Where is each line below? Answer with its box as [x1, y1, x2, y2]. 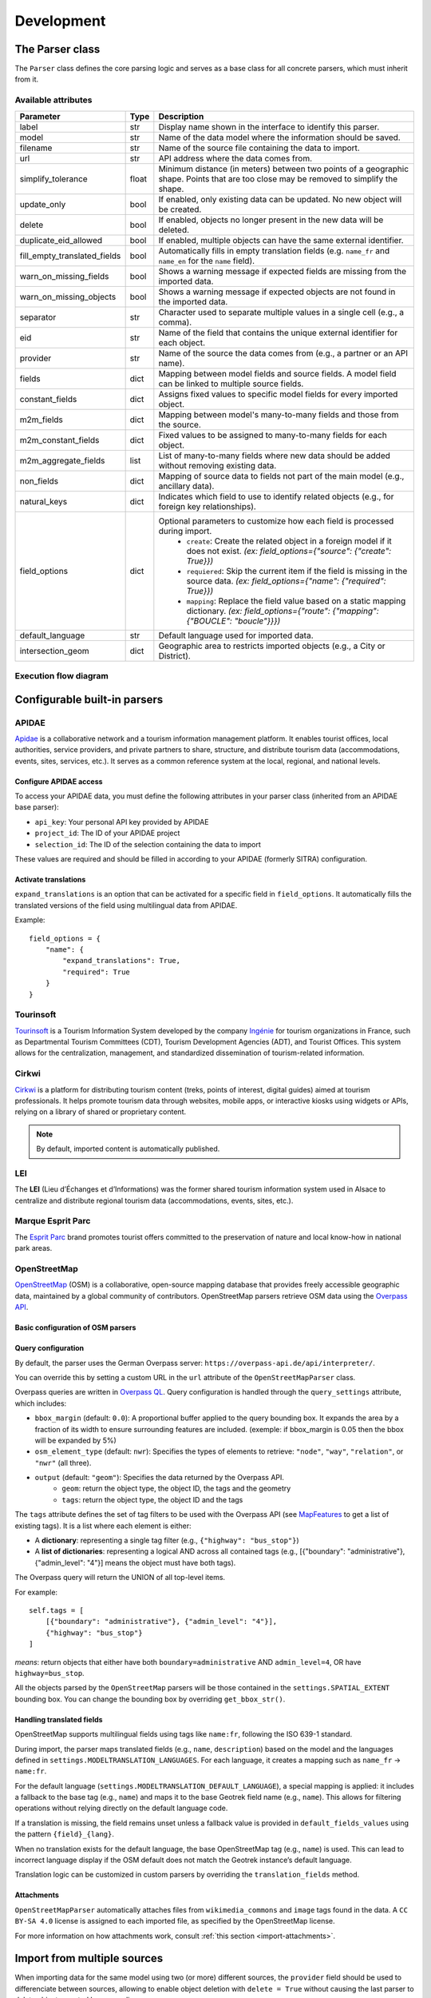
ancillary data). [158, 480, 215, 492]
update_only [19, 198, 66, 209]
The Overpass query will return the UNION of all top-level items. [14, 1573, 226, 1582]
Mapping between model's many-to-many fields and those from [158, 408, 399, 420]
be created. [158, 204, 202, 215]
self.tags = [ [29, 1606, 84, 1614]
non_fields [19, 476, 59, 487]
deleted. [158, 224, 190, 235]
